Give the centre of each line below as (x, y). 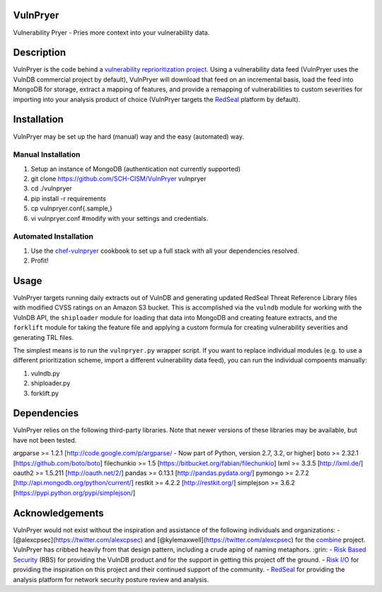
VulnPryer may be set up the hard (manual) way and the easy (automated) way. (128, 136)
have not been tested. (45, 440)
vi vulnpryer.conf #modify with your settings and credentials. (120, 218)
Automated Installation (53, 237)
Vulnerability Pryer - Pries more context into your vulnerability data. (111, 33)
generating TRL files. (44, 337)
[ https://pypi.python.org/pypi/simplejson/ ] (74, 493)
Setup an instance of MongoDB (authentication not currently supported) (135, 169)
